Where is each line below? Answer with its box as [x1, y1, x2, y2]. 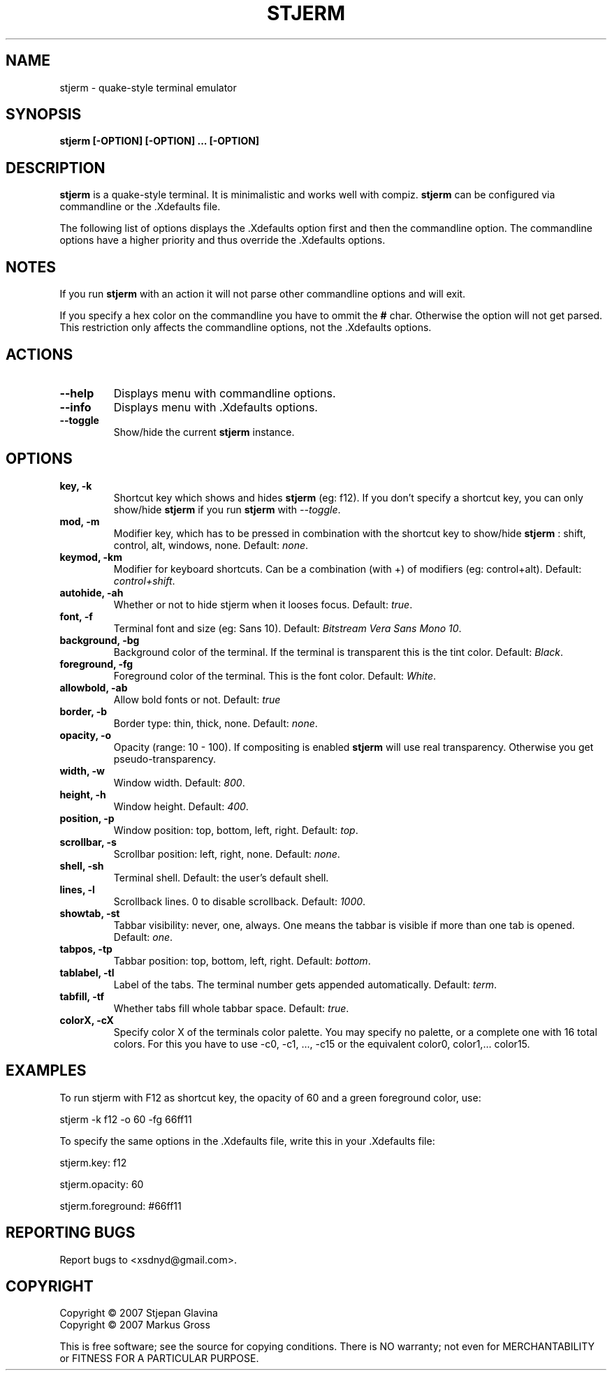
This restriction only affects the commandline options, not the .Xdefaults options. [59, 321, 432, 334]
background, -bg [59, 634, 140, 646]
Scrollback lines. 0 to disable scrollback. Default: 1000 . [113, 895, 366, 907]
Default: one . [113, 930, 173, 943]
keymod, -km [59, 550, 122, 563]
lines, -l [59, 883, 95, 895]
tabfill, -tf [59, 990, 104, 1002]
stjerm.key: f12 [59, 1156, 127, 1169]
